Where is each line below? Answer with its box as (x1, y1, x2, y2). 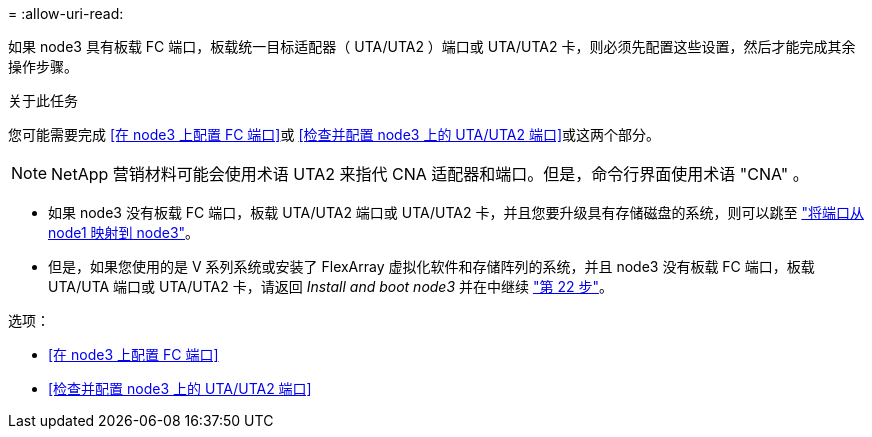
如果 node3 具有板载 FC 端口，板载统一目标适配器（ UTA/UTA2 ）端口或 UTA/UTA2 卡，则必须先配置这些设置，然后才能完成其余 (8, 38, 856, 55)
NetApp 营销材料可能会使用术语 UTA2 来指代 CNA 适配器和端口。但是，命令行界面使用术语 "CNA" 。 (51, 164, 809, 184)
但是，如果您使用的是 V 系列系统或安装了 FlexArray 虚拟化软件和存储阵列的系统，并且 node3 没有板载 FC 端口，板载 (48, 258, 815, 275)
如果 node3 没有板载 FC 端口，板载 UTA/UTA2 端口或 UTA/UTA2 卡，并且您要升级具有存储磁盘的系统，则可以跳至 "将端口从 (48, 204, 864, 221)
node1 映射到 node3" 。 (48, 224, 200, 241)
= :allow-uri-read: (8, 5, 124, 22)
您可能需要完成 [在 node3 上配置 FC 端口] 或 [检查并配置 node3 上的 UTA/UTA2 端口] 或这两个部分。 (8, 126, 661, 143)
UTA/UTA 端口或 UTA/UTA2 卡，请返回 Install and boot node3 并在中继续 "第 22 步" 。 (48, 278, 613, 295)
